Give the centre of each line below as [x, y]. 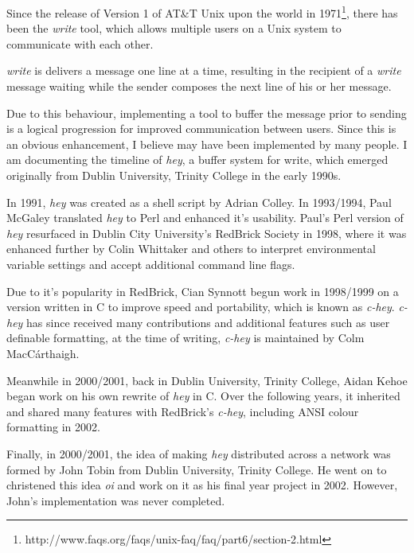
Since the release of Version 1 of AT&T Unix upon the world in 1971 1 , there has [202, 12]
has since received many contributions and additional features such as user [208, 322]
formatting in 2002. [53, 427]
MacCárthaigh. [43, 353]
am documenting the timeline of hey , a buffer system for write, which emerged [197, 160]
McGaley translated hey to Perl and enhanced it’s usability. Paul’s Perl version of [205, 218]
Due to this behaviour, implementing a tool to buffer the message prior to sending [207, 113]
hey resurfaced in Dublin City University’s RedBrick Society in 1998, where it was [207, 233]
